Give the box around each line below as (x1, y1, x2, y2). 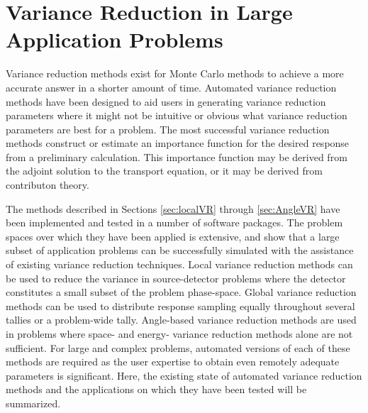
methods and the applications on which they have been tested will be (6, 382, 307, 397)
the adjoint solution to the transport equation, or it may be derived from (6, 163, 323, 178)
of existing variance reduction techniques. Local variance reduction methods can (6, 257, 353, 272)
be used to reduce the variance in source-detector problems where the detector (6, 270, 346, 285)
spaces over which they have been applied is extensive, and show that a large (6, 228, 340, 243)
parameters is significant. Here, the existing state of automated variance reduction (6, 368, 362, 382)
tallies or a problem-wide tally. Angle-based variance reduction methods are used (6, 312, 357, 327)
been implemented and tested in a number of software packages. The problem (6, 215, 343, 230)
